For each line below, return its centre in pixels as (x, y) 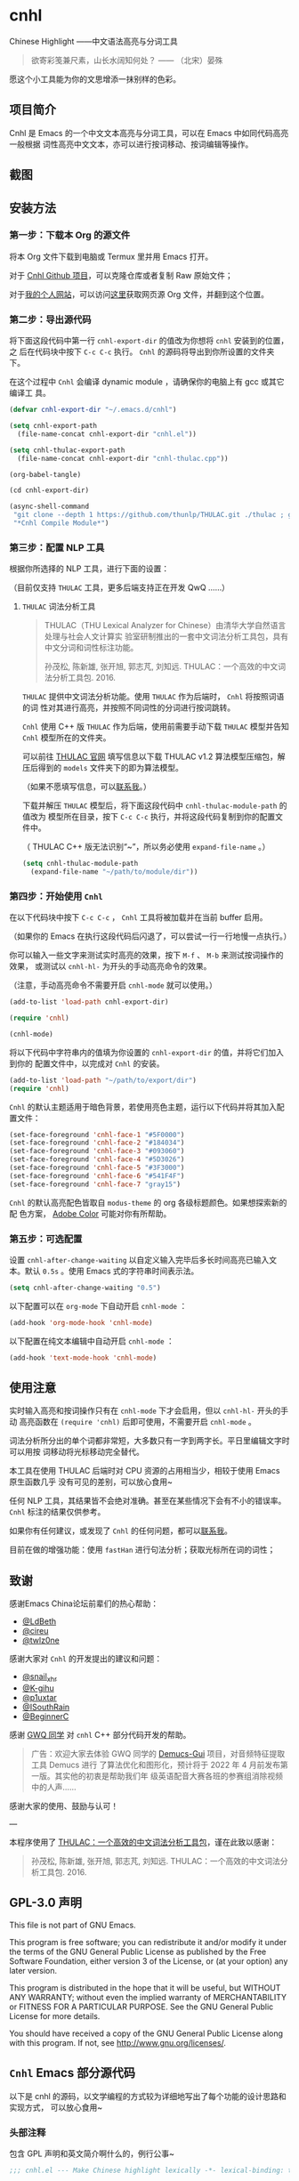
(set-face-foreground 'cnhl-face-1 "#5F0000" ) (97, 1135)
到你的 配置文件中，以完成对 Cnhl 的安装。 (87, 1063)
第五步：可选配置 (46, 1239)
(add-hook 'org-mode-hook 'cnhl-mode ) (81, 1322)
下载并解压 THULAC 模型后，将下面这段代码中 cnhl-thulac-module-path (149, 805)
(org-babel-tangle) (45, 474)
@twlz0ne (40, 1640)
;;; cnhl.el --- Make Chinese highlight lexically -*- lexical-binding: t (151, 2170)
